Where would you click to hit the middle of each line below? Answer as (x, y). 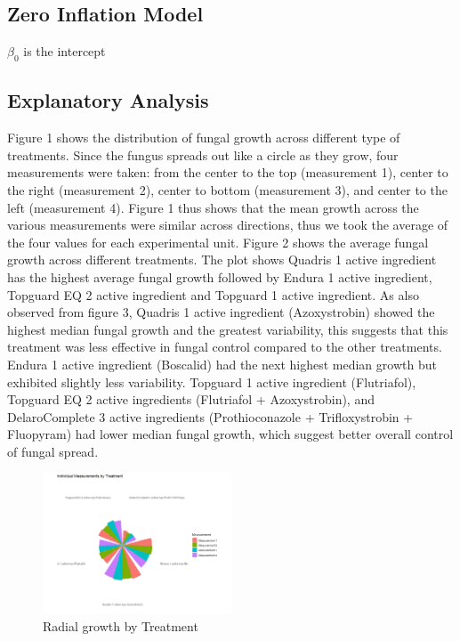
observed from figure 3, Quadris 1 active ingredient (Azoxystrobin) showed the (221, 312)
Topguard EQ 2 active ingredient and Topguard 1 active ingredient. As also (213, 294)
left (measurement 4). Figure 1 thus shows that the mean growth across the (213, 207)
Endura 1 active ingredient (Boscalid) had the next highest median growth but (222, 364)
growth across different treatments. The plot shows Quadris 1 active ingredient (222, 260)
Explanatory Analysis (108, 100)
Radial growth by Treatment (121, 626)
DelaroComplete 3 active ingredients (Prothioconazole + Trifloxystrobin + (210, 416)
